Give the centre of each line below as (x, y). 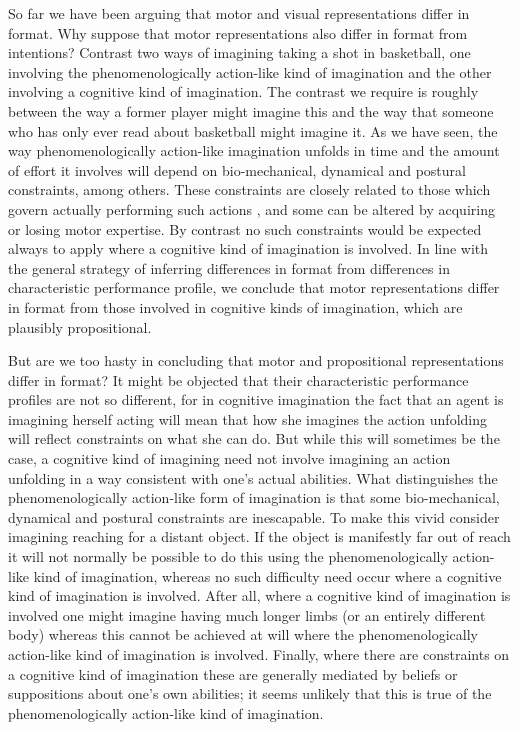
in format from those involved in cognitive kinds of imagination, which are (235, 306)
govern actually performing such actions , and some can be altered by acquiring (251, 208)
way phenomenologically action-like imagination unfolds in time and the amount (254, 150)
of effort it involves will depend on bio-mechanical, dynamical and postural (237, 169)
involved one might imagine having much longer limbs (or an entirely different (247, 614)
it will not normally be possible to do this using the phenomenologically (228, 556)
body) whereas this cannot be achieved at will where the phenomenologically (243, 634)
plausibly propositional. (80, 326)
